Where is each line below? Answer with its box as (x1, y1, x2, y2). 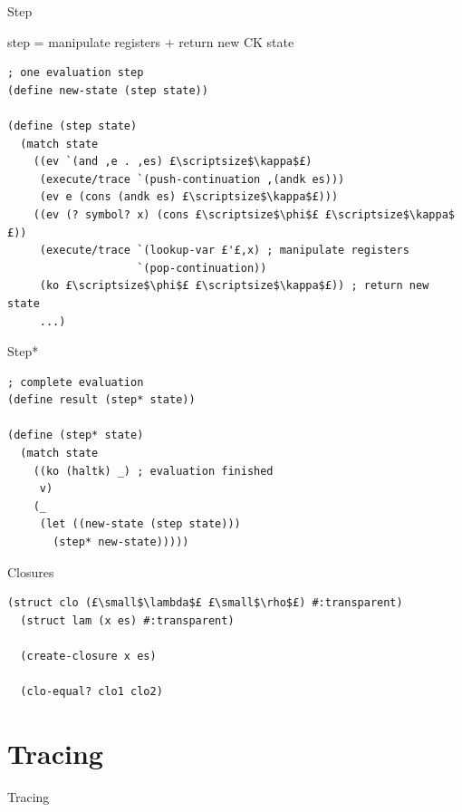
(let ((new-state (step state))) (39, 517, 241, 531)
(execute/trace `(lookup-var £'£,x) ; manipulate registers (39, 244, 409, 257)
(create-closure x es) (20, 650, 157, 662)
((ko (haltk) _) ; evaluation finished (33, 464, 274, 478)
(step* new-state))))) (53, 536, 189, 549)
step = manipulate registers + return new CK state (7, 32, 294, 51)
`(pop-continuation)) (137, 261, 267, 275)
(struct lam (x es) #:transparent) (20, 614, 235, 627)
